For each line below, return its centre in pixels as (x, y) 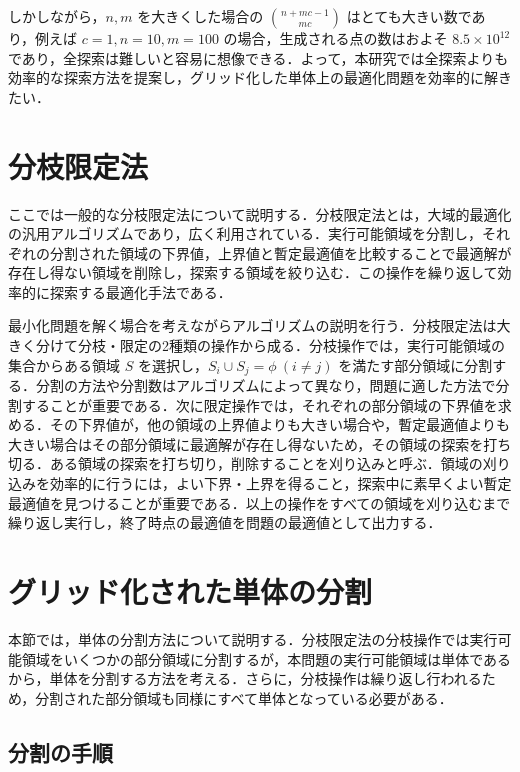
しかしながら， (57, 16)
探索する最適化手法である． (140, 291)
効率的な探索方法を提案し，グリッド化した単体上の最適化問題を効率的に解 (253, 77)
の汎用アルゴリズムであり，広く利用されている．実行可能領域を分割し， (245, 233)
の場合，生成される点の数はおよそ (335, 38)
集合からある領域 (64, 364)
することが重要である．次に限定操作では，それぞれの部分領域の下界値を (259, 404)
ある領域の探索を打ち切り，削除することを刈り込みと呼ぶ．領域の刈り (280, 463)
